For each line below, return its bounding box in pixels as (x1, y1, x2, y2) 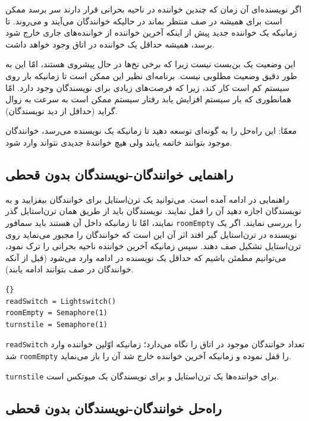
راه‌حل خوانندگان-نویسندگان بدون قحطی (5, 398, 222, 417)
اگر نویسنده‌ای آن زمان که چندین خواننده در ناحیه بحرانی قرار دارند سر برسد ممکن (5, 3, 302, 15)
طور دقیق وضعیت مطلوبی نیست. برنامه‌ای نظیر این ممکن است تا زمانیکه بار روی (5, 69, 297, 81)
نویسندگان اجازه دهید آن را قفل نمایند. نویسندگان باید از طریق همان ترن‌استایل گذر (5, 205, 301, 217)
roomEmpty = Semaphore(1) (5, 309, 108, 318)
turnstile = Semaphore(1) (5, 320, 108, 329)
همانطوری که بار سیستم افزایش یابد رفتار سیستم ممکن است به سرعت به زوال (5, 93, 292, 105)
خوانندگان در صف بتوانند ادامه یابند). (5, 263, 134, 275)
